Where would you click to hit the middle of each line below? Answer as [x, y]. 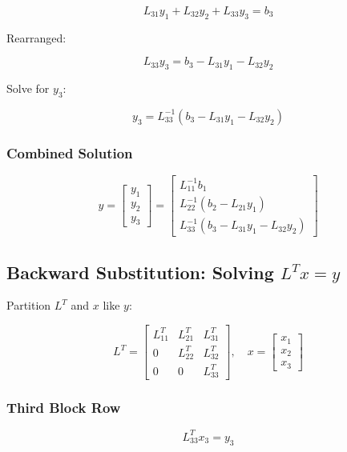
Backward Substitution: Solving [140, 272]
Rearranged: [36, 37]
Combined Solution [70, 152]
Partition [29, 305]
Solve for [28, 88]
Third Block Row [64, 407]
